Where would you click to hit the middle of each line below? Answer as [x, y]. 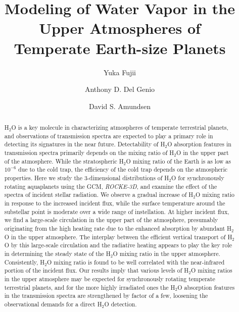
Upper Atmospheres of [120, 28]
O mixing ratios [212, 270]
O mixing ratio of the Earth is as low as [178, 161]
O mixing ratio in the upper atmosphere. [166, 253]
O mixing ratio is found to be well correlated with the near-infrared [136, 262]
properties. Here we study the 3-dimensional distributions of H [87, 178]
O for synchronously [198, 178]
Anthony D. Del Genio [120, 89]
